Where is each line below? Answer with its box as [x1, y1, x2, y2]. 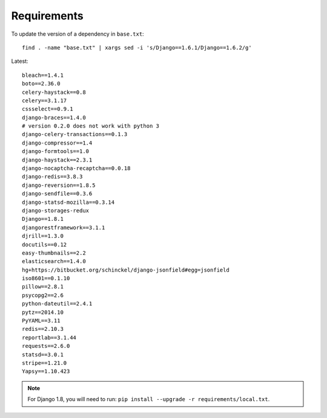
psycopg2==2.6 [22, 292, 64, 299]
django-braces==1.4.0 [22, 114, 86, 121]
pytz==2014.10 [22, 309, 64, 316]
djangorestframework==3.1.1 [22, 224, 105, 231]
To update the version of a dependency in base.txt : [11, 30, 145, 38]
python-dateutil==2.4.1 [22, 300, 93, 307]
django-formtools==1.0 [22, 148, 90, 155]
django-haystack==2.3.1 [22, 156, 93, 163]
